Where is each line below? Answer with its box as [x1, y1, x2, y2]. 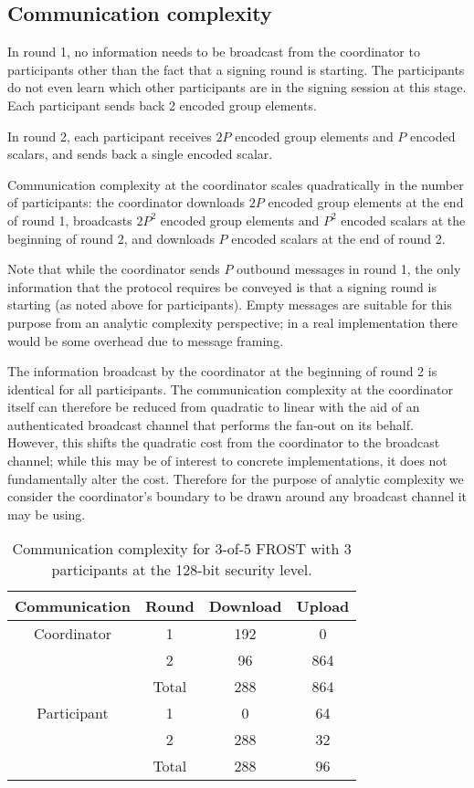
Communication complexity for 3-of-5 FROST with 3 [12, 538, 352, 560]
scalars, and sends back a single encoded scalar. [7, 144, 273, 163]
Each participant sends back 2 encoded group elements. [7, 95, 317, 114]
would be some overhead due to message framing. [7, 331, 284, 350]
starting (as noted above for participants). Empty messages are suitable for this [7, 295, 452, 314]
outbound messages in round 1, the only [237, 259, 461, 278]
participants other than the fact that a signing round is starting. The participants [7, 59, 465, 79]
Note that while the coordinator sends [7, 259, 220, 278]
